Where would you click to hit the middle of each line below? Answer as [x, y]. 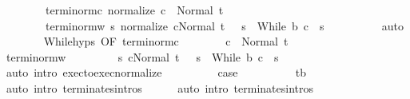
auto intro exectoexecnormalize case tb [156, 72]
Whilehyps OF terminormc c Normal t [166, 41]
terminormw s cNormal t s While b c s [142, 56]
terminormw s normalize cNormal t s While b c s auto [224, 25]
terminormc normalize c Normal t [134, 10]
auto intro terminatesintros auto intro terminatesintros [160, 87]
